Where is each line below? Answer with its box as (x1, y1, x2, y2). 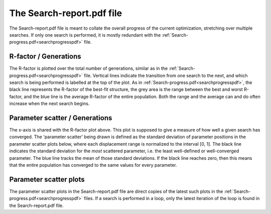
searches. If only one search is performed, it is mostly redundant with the (9, 32, 161, 38)
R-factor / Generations (9, 52, 81, 61)
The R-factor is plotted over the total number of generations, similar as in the (9, 65, 168, 71)
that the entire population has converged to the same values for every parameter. (9, 162, 178, 168)
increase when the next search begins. (9, 100, 90, 106)
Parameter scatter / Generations (9, 114, 112, 122)
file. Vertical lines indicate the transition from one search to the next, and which (83, 72, 248, 78)
